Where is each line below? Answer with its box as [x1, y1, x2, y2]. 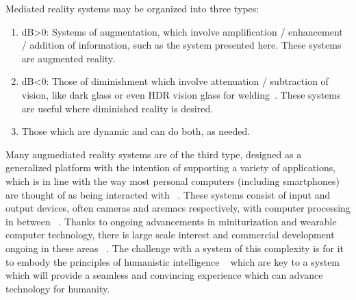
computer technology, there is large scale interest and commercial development [5, 227, 335, 242]
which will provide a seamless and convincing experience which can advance [5, 268, 323, 282]
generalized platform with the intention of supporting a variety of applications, [5, 160, 336, 175]
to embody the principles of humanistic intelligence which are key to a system [5, 254, 340, 268]
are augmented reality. [21, 51, 115, 65]
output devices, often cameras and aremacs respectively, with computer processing [5, 201, 351, 215]
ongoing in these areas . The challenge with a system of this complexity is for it [5, 240, 344, 255]
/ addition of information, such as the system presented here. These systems [21, 38, 342, 52]
